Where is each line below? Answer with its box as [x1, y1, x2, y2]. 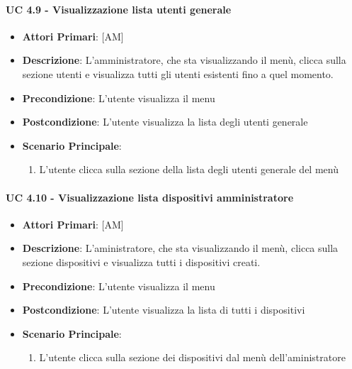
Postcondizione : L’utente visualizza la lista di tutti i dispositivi [22, 302, 305, 317]
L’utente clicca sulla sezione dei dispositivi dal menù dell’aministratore [39, 350, 346, 365]
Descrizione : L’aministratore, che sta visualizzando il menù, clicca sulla [22, 241, 339, 255]
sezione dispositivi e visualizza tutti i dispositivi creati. [22, 254, 261, 269]
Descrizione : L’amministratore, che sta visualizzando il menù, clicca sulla [22, 53, 346, 67]
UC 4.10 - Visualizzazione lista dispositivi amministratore [6, 189, 294, 204]
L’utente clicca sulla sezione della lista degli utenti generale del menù [39, 162, 339, 177]
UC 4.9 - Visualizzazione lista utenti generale [6, 1, 232, 16]
